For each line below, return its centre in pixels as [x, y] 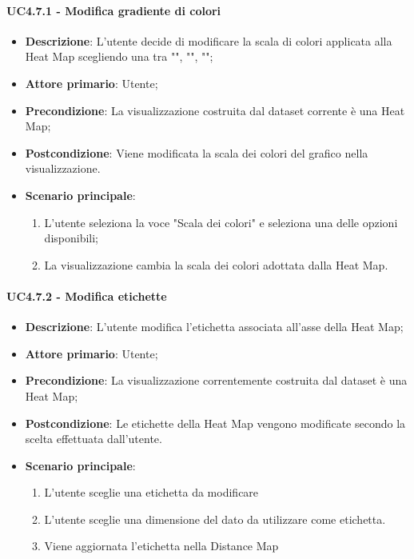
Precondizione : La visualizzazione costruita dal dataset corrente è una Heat [215, 110]
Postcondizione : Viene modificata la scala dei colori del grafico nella [197, 152]
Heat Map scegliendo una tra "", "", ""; [119, 56]
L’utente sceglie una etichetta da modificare [151, 492]
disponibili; [71, 238]
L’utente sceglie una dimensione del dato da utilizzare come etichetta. [215, 519]
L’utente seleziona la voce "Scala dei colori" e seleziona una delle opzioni [221, 222]
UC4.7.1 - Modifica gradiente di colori [114, 10]
